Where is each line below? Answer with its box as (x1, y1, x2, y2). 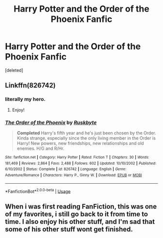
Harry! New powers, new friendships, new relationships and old (16, 140, 144, 146)
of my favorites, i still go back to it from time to (5, 210, 148, 218)
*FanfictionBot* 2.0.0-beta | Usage (5, 188, 71, 194)
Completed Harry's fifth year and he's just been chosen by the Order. (16, 130, 156, 136)
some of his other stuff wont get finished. (5, 225, 133, 233)
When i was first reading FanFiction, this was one (5, 202, 157, 210)
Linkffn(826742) (5, 81, 56, 90)
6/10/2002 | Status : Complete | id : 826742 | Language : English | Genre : (5, 167, 127, 172)
